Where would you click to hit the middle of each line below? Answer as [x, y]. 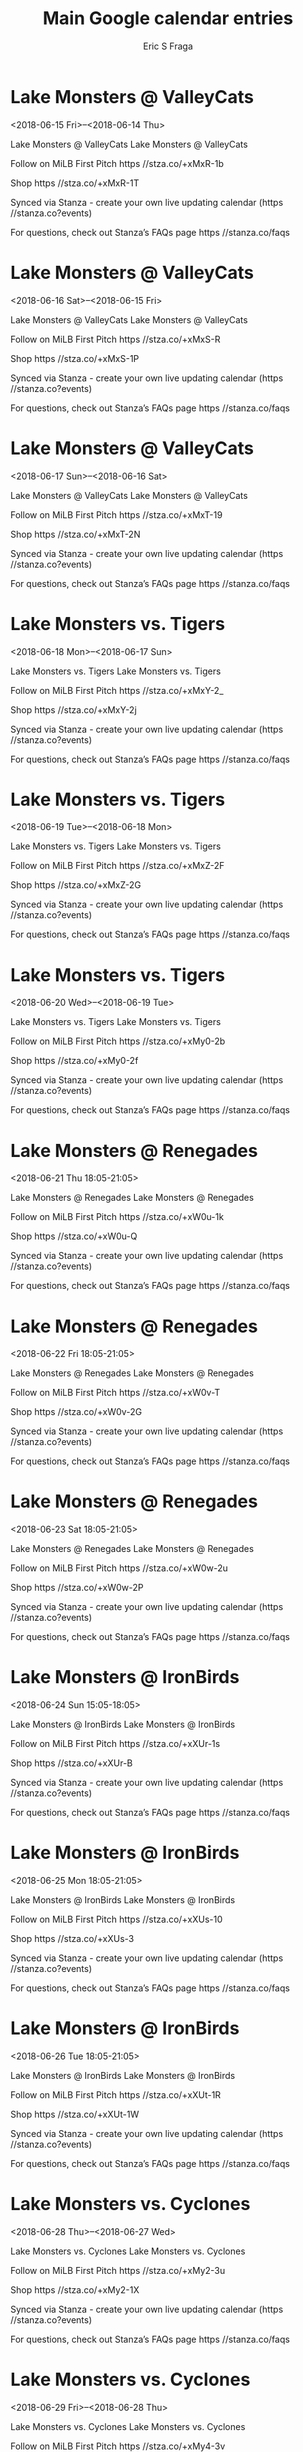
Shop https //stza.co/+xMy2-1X [75, 2289]
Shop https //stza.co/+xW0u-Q [74, 1236]
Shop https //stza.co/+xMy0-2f [74, 1061]
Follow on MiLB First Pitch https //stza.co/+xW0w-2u [119, 1568]
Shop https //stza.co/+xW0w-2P [77, 1588]
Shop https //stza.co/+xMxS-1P [75, 358]
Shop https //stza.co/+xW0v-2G [76, 1412]
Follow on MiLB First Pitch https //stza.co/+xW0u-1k [117, 1217]
